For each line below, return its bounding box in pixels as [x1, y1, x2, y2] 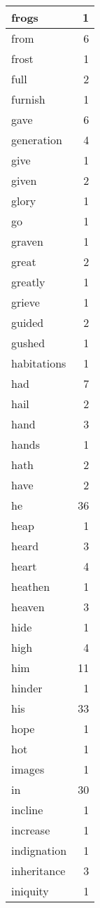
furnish [11, 91, 45, 107]
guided [11, 314, 44, 330]
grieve [11, 294, 40, 310]
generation [11, 132, 62, 148]
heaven [11, 599, 45, 615]
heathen [11, 578, 50, 594]
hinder [11, 680, 43, 696]
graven [11, 233, 43, 249]
